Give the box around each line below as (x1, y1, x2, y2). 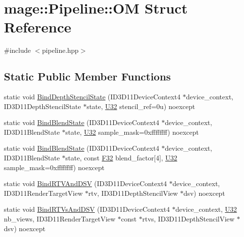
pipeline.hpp (42, 45, 79, 55)
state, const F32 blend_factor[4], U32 (65, 153, 177, 163)
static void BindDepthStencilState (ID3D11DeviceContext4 (4, 92, 181, 102)
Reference (4, 17, 71, 37)
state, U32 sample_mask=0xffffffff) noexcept (65, 126, 199, 137)
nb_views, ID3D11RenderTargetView (4, 214, 116, 224)
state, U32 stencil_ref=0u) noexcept (87, 101, 195, 111)
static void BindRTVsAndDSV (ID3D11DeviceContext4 (4, 204, 170, 214)
